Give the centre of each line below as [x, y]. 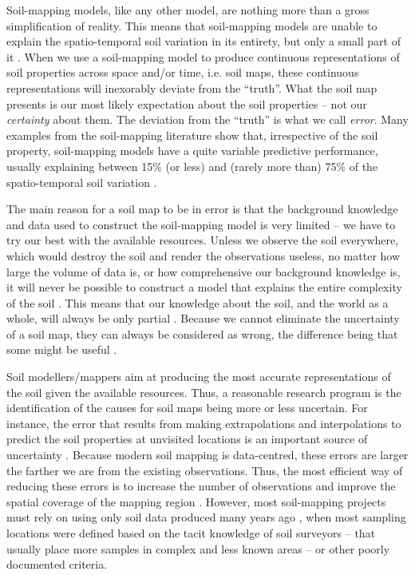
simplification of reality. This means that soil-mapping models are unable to [192, 25]
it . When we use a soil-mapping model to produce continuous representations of [203, 56]
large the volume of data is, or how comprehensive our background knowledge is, [204, 271]
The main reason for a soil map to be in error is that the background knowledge [202, 209]
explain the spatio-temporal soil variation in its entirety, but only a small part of [204, 41]
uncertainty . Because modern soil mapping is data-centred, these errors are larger [207, 455]
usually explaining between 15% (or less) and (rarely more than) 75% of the [192, 166]
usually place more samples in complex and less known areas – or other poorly [198, 548]
